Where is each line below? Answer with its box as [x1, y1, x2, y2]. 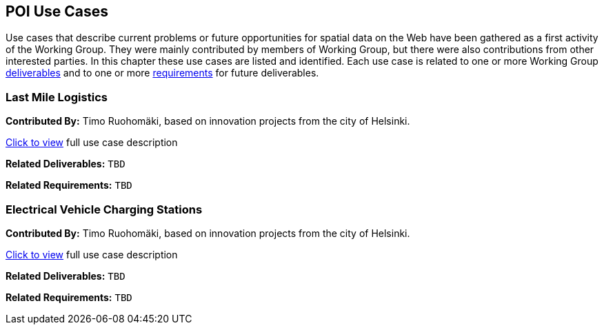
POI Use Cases [6, 3, 109, 20]
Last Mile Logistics [6, 90, 108, 104]
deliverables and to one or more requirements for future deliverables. [6, 67, 319, 79]
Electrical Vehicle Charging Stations [6, 202, 203, 216]
